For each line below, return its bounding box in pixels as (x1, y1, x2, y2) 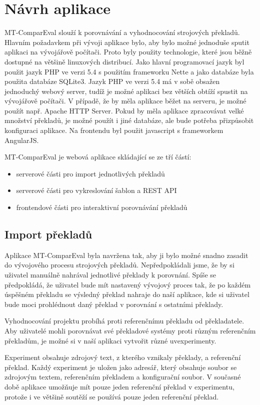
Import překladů (4, 226, 92, 242)
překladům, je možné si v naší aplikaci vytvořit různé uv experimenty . (4, 335, 216, 345)
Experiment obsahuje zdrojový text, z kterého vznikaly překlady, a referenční (4, 352, 241, 362)
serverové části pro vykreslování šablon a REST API (16, 185, 177, 195)
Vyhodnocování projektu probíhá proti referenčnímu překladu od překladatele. (4, 315, 244, 326)
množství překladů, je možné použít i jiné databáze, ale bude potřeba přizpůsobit (4, 115, 254, 125)
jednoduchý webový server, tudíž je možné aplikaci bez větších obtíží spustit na (4, 85, 248, 96)
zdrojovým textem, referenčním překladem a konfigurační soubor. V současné (4, 371, 241, 382)
